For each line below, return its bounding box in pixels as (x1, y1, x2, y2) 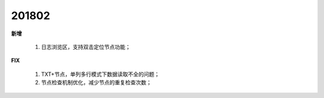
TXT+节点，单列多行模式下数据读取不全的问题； (41, 71, 160, 78)
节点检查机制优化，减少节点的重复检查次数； (41, 79, 152, 86)
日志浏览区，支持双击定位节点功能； (41, 43, 131, 50)
